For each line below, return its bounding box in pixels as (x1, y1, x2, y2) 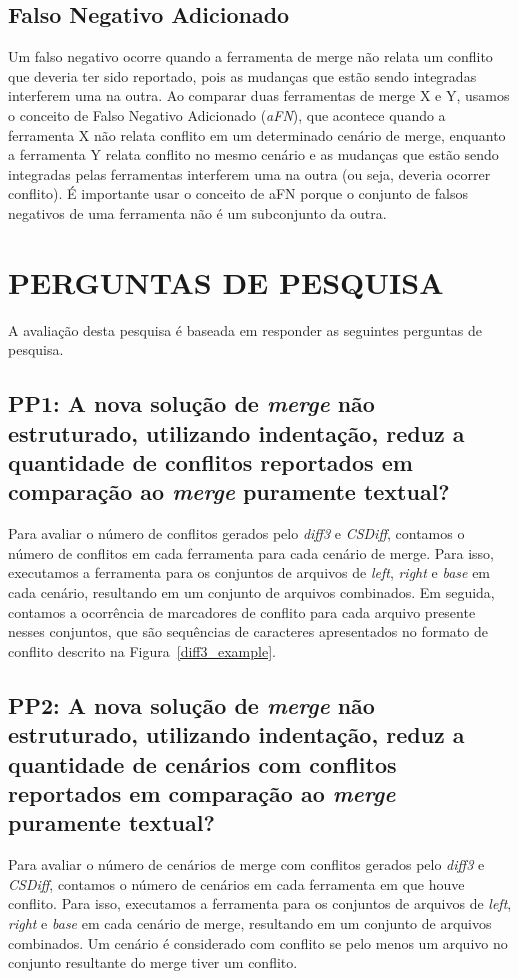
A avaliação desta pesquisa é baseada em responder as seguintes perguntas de (8, 319, 483, 340)
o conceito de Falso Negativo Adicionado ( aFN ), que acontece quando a (8, 104, 446, 125)
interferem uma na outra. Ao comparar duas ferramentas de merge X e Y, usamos (8, 85, 510, 106)
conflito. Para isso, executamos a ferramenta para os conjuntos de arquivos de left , (8, 893, 512, 914)
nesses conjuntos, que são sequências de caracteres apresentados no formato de (8, 621, 488, 642)
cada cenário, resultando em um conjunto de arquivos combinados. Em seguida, (8, 582, 495, 603)
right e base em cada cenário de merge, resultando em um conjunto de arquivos (8, 912, 492, 933)
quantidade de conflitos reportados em (8, 447, 413, 478)
